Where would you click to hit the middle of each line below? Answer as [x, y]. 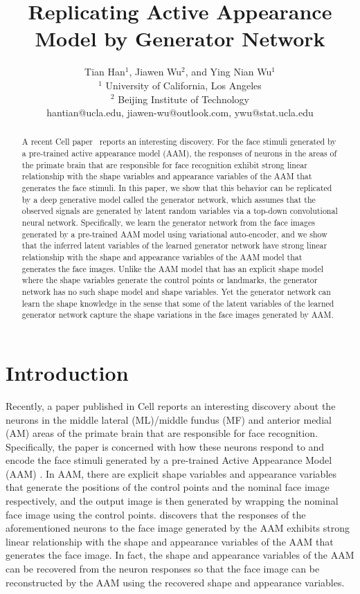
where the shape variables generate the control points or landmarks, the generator [170, 280]
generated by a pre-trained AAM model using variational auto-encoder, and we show [174, 234]
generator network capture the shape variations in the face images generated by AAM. [178, 315]
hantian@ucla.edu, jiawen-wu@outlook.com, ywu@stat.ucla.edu [180, 112]
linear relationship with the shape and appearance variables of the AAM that [170, 541]
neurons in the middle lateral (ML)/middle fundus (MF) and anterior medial [169, 419]
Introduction [67, 372]
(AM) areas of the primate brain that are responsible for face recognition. [162, 433]
